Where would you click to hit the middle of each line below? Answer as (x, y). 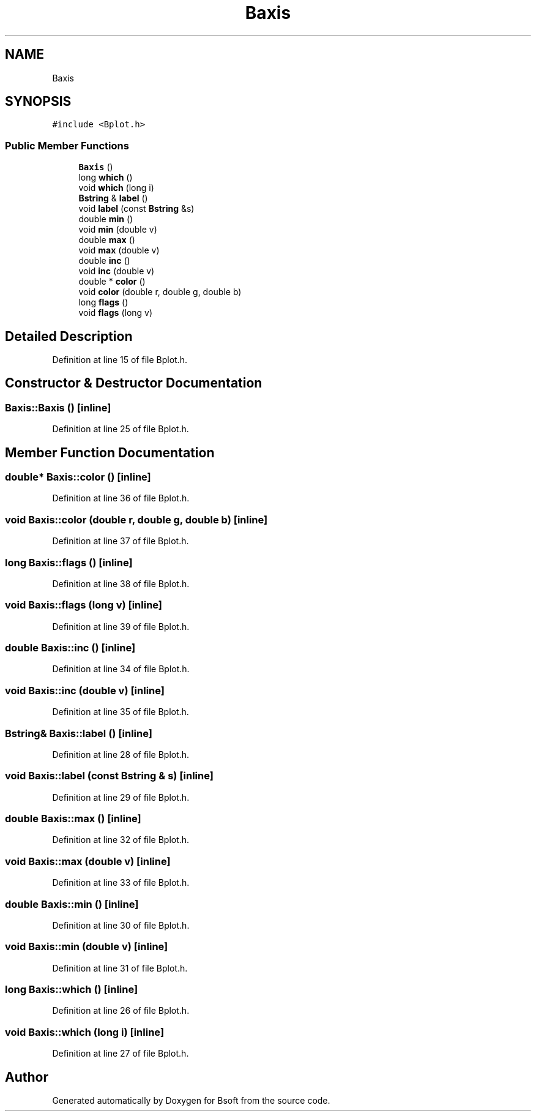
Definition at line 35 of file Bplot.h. (121, 712)
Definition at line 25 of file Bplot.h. (121, 429)
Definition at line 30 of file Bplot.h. (121, 925)
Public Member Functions (67, 145)
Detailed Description (69, 336)
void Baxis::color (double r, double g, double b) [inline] (136, 519)
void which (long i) (116, 188)
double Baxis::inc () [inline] (70, 648)
